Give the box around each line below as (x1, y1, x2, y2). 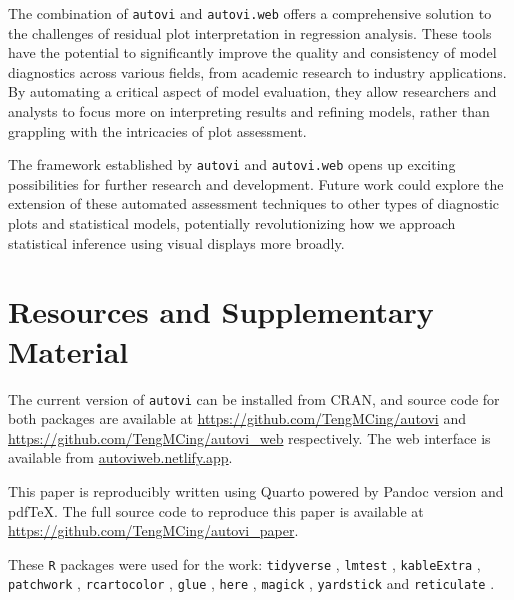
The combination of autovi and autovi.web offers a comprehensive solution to (8, 3, 492, 23)
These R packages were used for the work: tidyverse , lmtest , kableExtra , (8, 553, 481, 574)
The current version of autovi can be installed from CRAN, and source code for (8, 388, 500, 409)
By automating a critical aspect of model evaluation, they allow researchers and (8, 81, 497, 102)
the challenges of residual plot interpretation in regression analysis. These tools (8, 22, 492, 43)
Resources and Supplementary (8, 291, 434, 332)
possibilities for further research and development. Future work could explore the (8, 173, 504, 194)
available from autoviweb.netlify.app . (8, 447, 233, 468)
